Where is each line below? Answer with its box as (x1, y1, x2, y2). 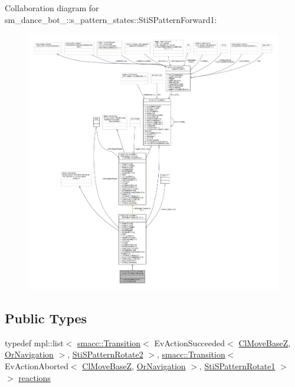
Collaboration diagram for (5, 2, 99, 14)
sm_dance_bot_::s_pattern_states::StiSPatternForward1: (5, 13, 217, 25)
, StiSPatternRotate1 (199, 359, 276, 372)
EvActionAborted (5, 359, 68, 372)
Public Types (5, 309, 87, 327)
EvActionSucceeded (154, 336, 225, 349)
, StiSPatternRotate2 (67, 348, 143, 360)
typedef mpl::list (5, 336, 64, 349)
